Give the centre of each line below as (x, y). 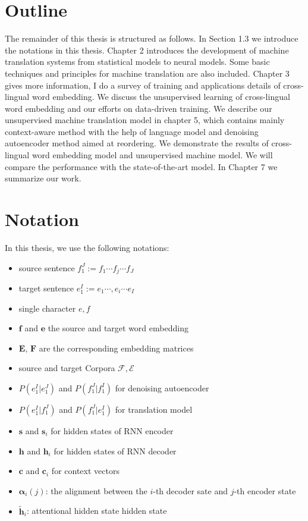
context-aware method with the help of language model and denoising (132, 131)
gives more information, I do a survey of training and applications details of (143, 85)
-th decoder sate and (190, 490)
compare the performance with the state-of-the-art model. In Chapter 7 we (141, 166)
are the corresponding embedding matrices (116, 348)
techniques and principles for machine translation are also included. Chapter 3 (147, 73)
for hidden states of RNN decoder (115, 451)
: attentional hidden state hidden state (97, 511)
